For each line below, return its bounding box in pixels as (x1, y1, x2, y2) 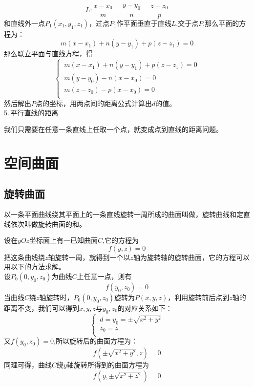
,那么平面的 (203, 18, 239, 28)
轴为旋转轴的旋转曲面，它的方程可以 (133, 252, 250, 262)
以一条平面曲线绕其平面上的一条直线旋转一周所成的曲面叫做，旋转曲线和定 (4, 209, 243, 219)
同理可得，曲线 (4, 360, 52, 370)
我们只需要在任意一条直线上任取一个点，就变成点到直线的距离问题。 (4, 124, 223, 134)
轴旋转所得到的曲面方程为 (66, 360, 149, 370)
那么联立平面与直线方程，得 (4, 48, 93, 59)
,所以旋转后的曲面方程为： (54, 336, 138, 346)
